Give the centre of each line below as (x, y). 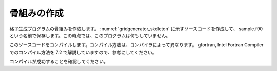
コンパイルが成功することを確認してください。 (59, 62)
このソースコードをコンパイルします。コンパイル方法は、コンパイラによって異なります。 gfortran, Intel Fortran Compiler (136, 45)
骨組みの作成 (37, 13)
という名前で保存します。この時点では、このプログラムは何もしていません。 (90, 35)
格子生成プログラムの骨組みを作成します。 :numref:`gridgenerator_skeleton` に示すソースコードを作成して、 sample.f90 (136, 29)
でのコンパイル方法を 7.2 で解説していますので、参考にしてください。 (83, 52)
